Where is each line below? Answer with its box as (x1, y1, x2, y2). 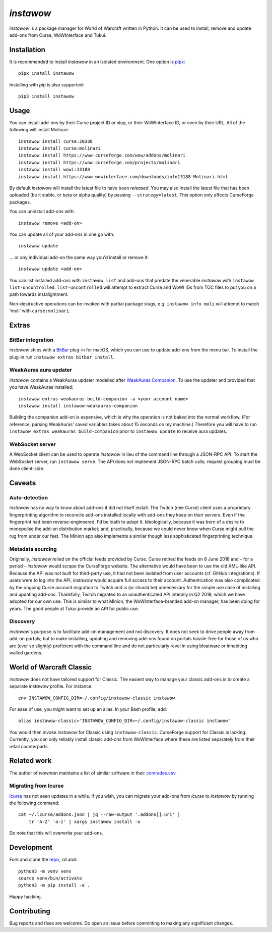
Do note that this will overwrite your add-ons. (9, 830, 103, 836)
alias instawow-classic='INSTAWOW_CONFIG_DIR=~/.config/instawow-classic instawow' (18, 718, 231, 724)
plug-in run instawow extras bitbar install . (9, 354, 115, 360)
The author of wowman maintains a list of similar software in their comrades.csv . (9, 770, 177, 776)
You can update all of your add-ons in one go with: (9, 231, 115, 237)
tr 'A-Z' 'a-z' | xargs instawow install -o (28, 818, 141, 824)
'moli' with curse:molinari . (9, 308, 71, 314)
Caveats (9, 479, 36, 487)
